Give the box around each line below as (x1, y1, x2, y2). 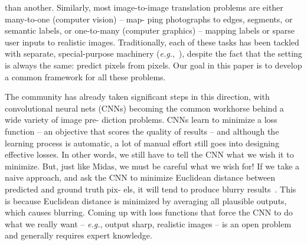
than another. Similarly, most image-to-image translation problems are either (5, 1, 283, 13)
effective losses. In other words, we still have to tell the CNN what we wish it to (5, 148, 294, 161)
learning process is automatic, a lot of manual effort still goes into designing (5, 136, 279, 149)
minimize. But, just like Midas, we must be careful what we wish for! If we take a (5, 159, 300, 172)
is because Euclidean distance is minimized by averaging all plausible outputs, (5, 194, 287, 207)
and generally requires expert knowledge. (5, 229, 152, 241)
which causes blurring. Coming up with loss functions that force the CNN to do (5, 206, 293, 218)
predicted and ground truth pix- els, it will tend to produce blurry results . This (5, 182, 296, 195)
